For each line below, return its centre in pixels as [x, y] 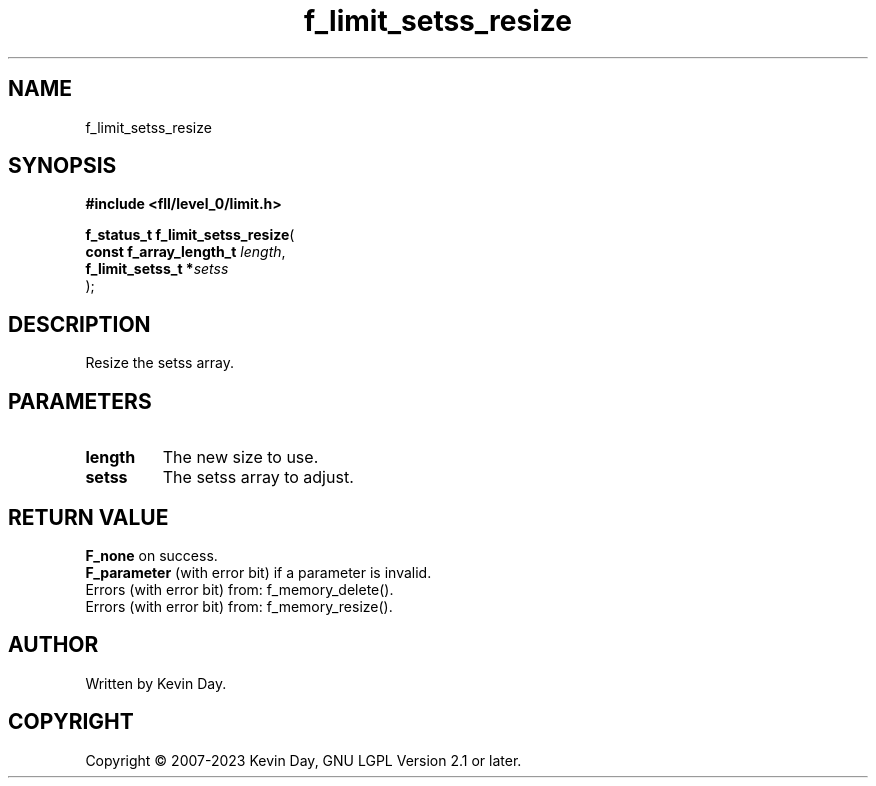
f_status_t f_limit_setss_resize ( [190, 235]
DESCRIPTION [79, 324]
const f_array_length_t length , [185, 252]
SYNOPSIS [62, 166]
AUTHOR [53, 645]
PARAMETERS [80, 401]
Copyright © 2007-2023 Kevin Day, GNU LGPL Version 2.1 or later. [303, 760]
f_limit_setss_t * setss [157, 269]
